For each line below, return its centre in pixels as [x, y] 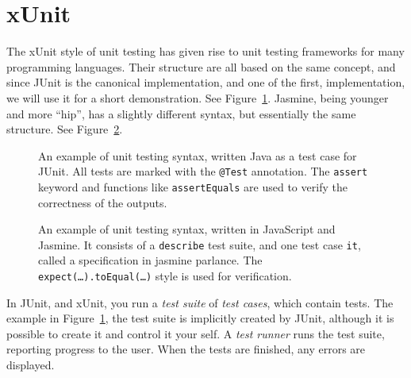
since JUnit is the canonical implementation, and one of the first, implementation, [206, 82]
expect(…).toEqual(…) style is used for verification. [165, 276]
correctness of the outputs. [103, 202]
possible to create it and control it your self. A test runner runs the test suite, [196, 333]
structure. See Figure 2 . [65, 129]
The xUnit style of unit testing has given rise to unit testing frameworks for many [205, 51]
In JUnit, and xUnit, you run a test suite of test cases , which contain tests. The [200, 302]
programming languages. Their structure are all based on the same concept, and [201, 66]
